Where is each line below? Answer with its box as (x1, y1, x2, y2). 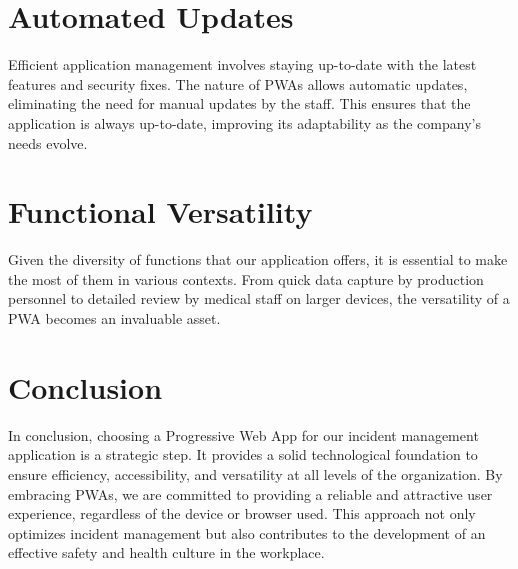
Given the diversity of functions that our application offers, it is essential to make (8, 249, 508, 270)
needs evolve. (8, 132, 88, 153)
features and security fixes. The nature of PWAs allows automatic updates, (8, 73, 468, 94)
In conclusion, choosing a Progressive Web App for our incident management (8, 424, 479, 445)
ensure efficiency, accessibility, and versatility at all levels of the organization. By (8, 463, 503, 484)
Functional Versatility (8, 191, 313, 232)
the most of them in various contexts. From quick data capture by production (8, 268, 484, 289)
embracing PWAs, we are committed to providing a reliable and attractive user (8, 483, 493, 504)
